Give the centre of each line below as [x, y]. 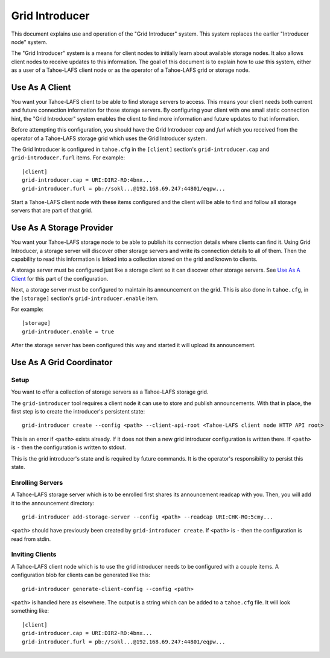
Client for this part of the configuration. [60, 278]
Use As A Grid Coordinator [62, 362]
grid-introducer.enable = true [68, 331]
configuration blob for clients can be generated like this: [81, 575]
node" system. [29, 42]
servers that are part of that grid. [52, 211]
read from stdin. [31, 539]
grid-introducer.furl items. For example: [68, 158]
